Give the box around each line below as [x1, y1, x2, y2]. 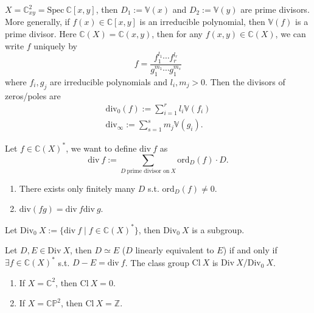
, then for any [152, 27, 203, 40]
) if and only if [223, 244, 277, 256]
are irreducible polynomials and [49, 75, 168, 88]
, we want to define [66, 141, 137, 154]
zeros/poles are [5, 89, 61, 102]
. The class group [125, 256, 189, 269]
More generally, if [5, 15, 70, 28]
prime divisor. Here [5, 27, 77, 40]
